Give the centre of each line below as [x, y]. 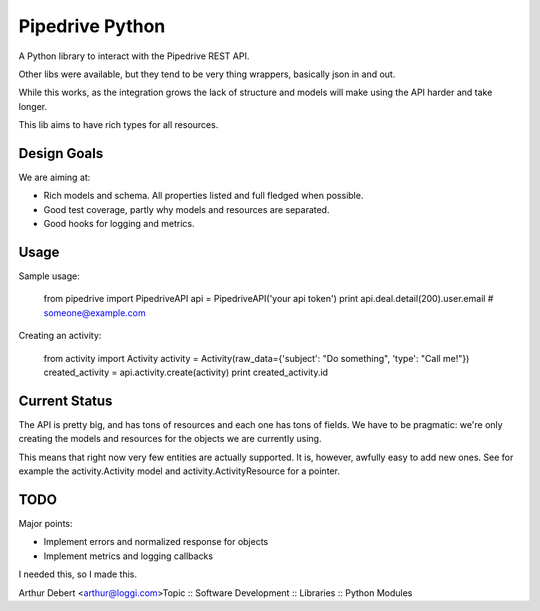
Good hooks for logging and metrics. [119, 224]
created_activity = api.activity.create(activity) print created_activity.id [186, 372]
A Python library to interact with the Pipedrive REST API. [134, 56]
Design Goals [61, 153]
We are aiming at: [54, 177]
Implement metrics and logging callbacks [128, 556]
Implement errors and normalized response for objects [156, 542]
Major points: [45, 524]
